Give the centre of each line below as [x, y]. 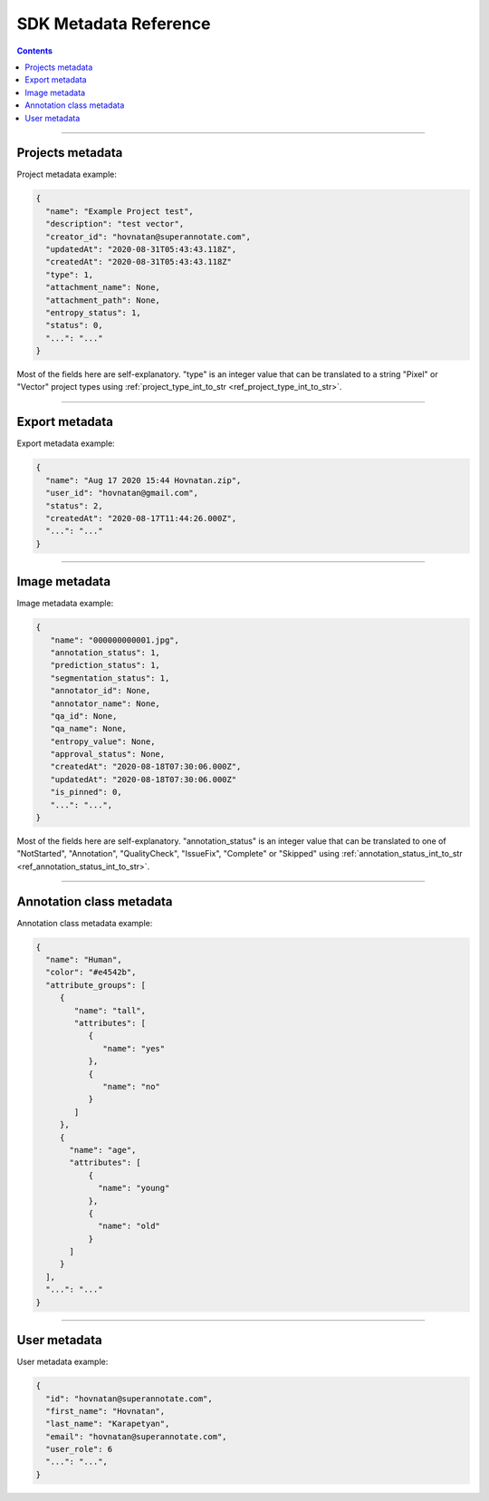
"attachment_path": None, [103, 300]
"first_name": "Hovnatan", [105, 1411]
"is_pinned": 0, [86, 792]
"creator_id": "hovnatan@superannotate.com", [148, 237]
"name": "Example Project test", [120, 211]
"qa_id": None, [84, 716]
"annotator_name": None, [105, 703]
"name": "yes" [134, 1048]
